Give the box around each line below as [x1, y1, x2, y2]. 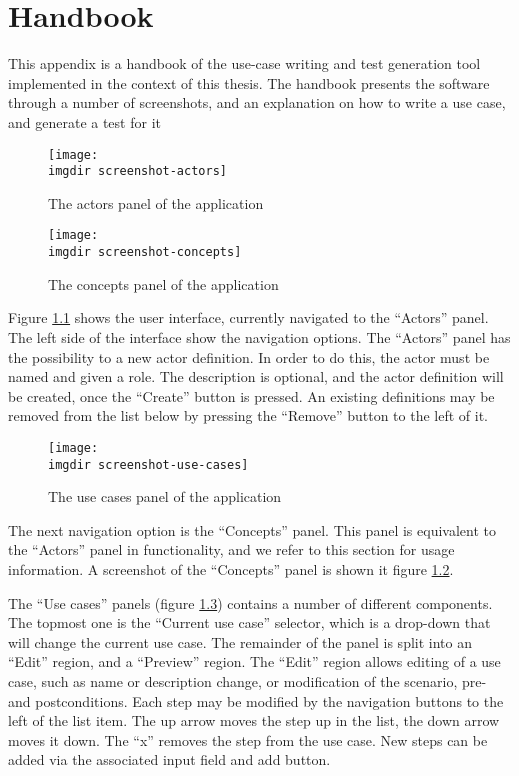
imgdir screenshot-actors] [48, 164, 227, 179]
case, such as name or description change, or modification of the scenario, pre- [8, 670, 487, 691]
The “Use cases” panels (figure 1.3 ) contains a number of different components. [8, 592, 493, 613]
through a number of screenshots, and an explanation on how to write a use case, [8, 92, 506, 113]
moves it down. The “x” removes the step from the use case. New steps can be [8, 729, 488, 750]
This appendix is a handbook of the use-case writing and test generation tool [8, 53, 481, 74]
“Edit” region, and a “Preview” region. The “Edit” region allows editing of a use [8, 651, 501, 672]
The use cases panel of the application [48, 486, 282, 507]
